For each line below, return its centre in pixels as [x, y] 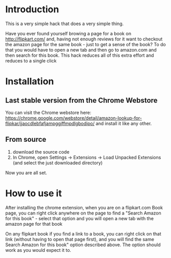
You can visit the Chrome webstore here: [48, 112]
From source [26, 139]
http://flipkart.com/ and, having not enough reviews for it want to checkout [84, 39]
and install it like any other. [124, 123]
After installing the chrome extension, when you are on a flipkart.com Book [84, 207]
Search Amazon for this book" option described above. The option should [83, 245]
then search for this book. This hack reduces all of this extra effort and [80, 55]
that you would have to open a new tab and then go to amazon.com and [81, 50]
